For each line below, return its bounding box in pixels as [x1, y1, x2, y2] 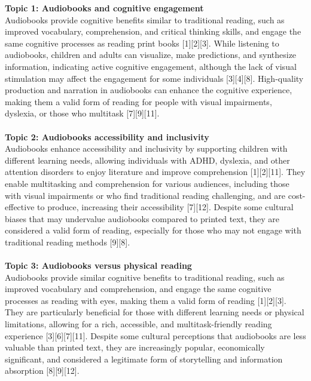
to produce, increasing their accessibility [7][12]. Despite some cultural [37, 201, 294, 213]
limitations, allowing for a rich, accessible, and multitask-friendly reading [5, 318, 272, 330]
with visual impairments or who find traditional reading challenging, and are [5, 189, 286, 201]
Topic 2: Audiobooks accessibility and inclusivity [5, 130, 209, 143]
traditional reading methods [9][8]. [5, 235, 130, 248]
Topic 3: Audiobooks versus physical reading [5, 259, 192, 272]
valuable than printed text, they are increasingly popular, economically [5, 341, 265, 354]
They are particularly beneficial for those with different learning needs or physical [5, 306, 304, 318]
